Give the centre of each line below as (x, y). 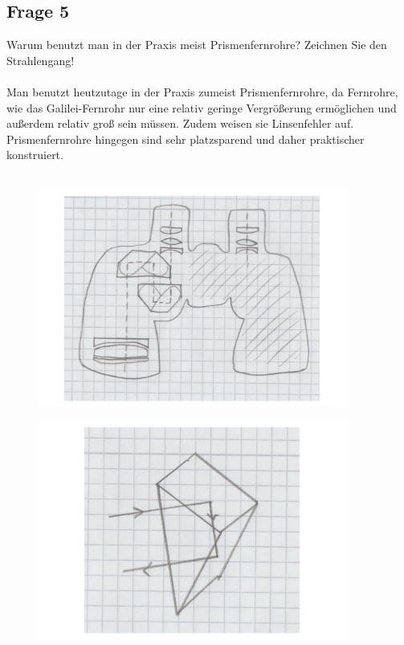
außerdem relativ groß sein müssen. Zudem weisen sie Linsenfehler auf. (180, 123)
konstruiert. (35, 155)
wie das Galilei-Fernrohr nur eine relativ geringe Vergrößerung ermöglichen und (202, 107)
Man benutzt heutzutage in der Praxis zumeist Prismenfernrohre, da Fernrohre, (202, 91)
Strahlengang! (41, 60)
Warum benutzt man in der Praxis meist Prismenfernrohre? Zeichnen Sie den (197, 45)
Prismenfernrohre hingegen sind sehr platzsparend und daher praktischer (186, 139)
